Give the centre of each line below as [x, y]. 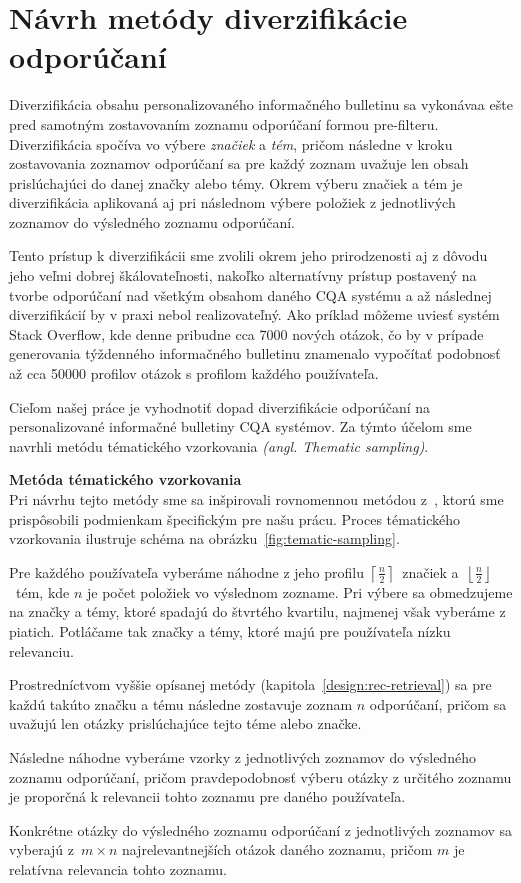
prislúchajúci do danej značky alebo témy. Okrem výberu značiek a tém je [236, 182]
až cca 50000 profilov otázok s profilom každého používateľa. [194, 373]
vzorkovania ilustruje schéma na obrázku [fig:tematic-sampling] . [204, 538]
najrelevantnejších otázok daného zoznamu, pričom [277, 849]
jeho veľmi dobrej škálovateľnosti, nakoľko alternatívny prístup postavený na [243, 275]
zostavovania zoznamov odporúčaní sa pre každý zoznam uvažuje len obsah [239, 163]
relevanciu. [41, 650]
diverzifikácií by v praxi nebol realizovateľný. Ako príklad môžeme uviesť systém [254, 314]
